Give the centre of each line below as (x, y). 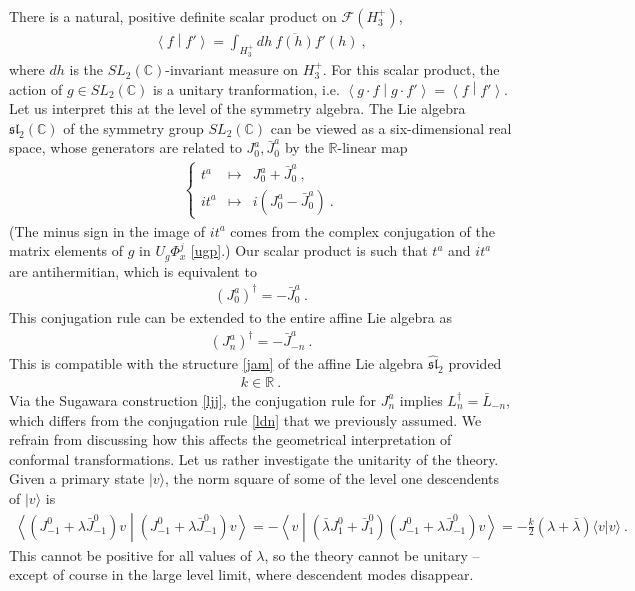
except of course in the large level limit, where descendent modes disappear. (241, 574)
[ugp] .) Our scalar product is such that (309, 250)
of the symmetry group (133, 127)
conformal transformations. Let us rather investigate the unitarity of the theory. (254, 458)
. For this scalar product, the (411, 69)
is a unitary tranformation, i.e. (246, 88)
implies (421, 399)
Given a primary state (77, 478)
